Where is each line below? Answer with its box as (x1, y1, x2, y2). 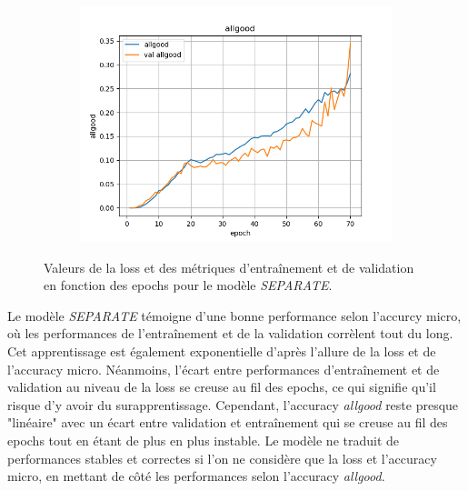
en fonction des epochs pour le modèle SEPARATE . (44, 276, 333, 295)
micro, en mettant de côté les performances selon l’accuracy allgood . (7, 466, 385, 486)
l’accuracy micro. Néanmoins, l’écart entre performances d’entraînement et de (7, 359, 440, 378)
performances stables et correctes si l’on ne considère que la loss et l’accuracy (7, 448, 437, 467)
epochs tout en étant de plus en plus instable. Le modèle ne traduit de (7, 430, 400, 449)
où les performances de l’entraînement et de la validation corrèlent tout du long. (7, 324, 453, 343)
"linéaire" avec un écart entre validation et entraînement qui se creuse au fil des (7, 413, 448, 432)
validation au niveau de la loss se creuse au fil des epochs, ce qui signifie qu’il (7, 377, 436, 396)
